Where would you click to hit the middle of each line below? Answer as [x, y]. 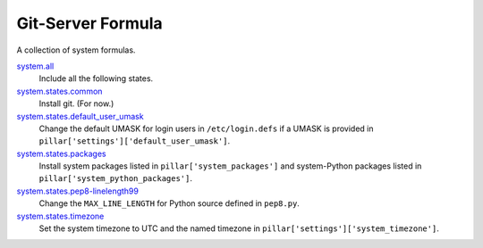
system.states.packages [61, 153]
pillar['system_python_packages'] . [115, 178]
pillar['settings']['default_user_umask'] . [135, 141]
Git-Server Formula [89, 23]
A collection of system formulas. [76, 50]
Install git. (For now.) [76, 103]
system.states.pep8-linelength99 [77, 191]
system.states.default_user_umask [80, 116]
